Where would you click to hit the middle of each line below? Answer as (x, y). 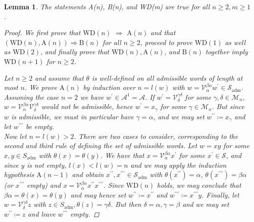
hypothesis (19, 174)
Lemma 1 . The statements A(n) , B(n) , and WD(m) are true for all (107, 6)
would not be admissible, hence (87, 106)
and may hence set (98, 194)
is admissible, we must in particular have (73, 116)
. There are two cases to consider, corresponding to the (156, 136)
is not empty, (46, 165)
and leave (42, 214)
